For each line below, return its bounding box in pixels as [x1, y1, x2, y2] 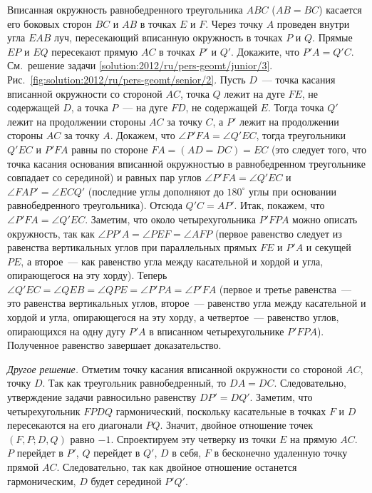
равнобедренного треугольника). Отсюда [7, 198, 182, 213]
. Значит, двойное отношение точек [160, 417, 313, 432]
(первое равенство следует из [215, 225, 342, 240]
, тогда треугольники [256, 128, 346, 143]
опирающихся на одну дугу [7, 323, 125, 338]
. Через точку [205, 16, 263, 31]
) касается [319, 2, 362, 16]
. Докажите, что [231, 44, 299, 59]
